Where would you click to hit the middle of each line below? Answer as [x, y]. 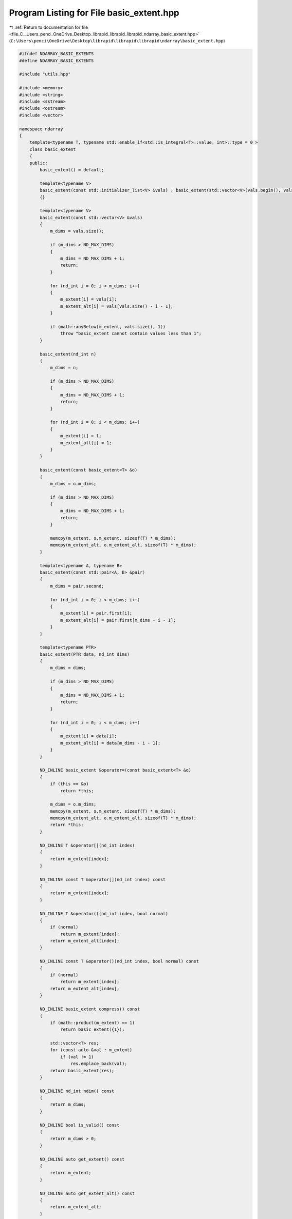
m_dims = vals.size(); [77, 231]
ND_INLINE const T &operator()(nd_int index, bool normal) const [119, 961]
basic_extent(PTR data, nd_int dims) [85, 654]
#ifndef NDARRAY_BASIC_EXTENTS [57, 54]
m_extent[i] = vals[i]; [88, 299]
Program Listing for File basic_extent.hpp [94, 13]
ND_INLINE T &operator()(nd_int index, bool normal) [104, 914]
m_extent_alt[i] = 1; [86, 443]
